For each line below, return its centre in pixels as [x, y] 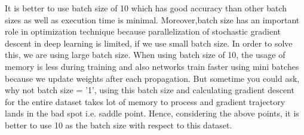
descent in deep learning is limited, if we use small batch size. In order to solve [149, 43]
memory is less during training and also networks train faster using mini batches [152, 66]
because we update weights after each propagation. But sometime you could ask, [152, 78]
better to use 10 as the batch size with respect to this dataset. [119, 125]
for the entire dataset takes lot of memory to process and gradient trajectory [145, 101]
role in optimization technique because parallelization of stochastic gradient [143, 31]
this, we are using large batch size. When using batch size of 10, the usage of [145, 55]
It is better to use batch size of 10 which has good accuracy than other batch [146, 8]
